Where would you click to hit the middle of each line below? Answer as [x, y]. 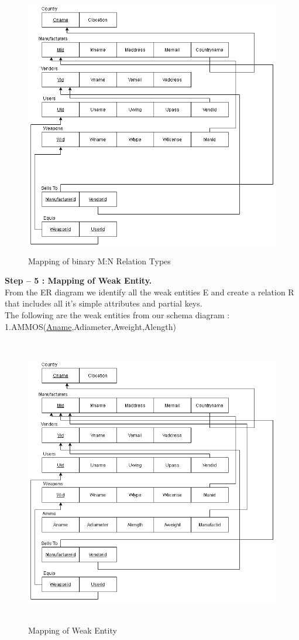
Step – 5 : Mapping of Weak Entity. [78, 280]
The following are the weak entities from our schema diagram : [117, 314]
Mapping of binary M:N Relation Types [99, 261]
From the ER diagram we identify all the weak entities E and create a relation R [149, 292]
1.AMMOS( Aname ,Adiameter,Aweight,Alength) [90, 326]
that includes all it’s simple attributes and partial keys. [104, 303]
